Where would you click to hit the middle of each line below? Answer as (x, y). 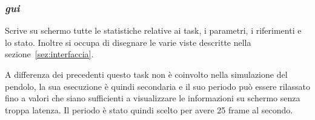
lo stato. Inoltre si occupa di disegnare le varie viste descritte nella (128, 42)
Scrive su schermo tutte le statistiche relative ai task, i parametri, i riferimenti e (153, 30)
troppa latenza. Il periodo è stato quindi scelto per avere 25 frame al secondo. (149, 109)
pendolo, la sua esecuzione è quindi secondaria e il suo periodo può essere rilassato (157, 86)
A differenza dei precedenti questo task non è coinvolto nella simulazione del (146, 74)
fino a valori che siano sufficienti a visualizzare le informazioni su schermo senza (153, 98)
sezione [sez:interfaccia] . (49, 54)
